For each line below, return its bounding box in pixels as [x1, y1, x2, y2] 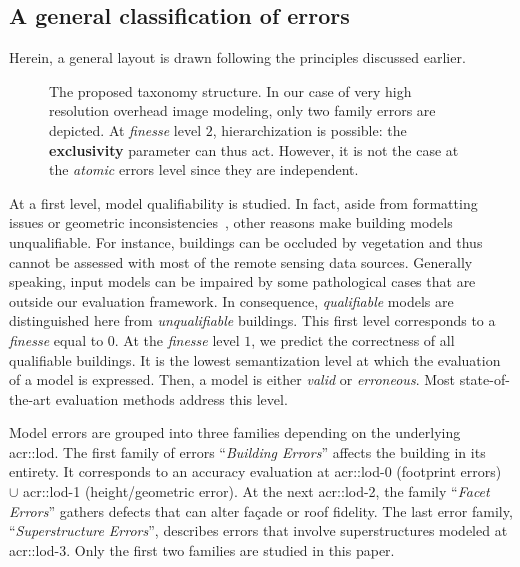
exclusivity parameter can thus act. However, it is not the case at [49, 139, 459, 160]
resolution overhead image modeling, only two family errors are [49, 100, 436, 121]
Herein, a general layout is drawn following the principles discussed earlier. [9, 47, 466, 68]
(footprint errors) [396, 461, 502, 482]
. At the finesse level [114, 329, 240, 350]
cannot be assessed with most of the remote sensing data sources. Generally [9, 251, 473, 272]
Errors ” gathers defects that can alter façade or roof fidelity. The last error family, [9, 500, 513, 521]
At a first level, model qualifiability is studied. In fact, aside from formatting [9, 192, 478, 213]
